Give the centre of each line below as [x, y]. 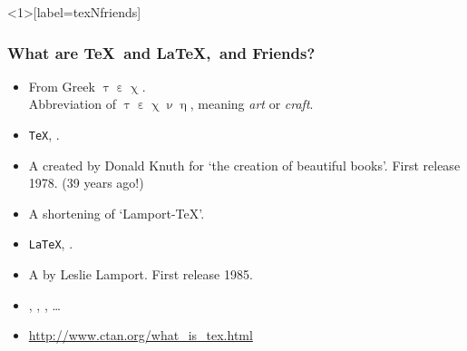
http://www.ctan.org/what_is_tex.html [141, 335]
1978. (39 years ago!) [86, 183]
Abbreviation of [72, 104]
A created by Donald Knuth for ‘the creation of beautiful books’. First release [244, 165]
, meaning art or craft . [252, 104]
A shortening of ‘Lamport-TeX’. [117, 213]
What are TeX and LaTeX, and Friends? [161, 52]
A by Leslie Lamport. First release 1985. [141, 274]
